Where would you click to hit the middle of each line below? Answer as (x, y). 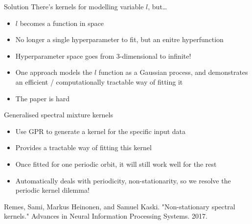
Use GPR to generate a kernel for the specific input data (101, 131)
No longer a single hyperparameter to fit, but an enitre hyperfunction (119, 39)
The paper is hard (43, 98)
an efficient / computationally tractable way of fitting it (99, 81)
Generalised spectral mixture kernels (58, 115)
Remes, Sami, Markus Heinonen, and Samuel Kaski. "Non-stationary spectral (120, 206)
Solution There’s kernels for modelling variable (74, 6)
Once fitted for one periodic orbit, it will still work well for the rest (116, 164)
